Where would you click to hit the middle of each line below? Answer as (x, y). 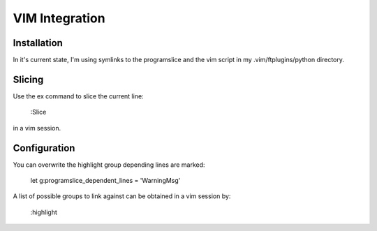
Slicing (28, 79)
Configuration (44, 148)
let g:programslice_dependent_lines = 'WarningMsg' (105, 181)
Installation (38, 43)
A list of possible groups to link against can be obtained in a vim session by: (122, 196)
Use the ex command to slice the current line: (78, 96)
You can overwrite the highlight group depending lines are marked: (109, 165)
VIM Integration (59, 18)
